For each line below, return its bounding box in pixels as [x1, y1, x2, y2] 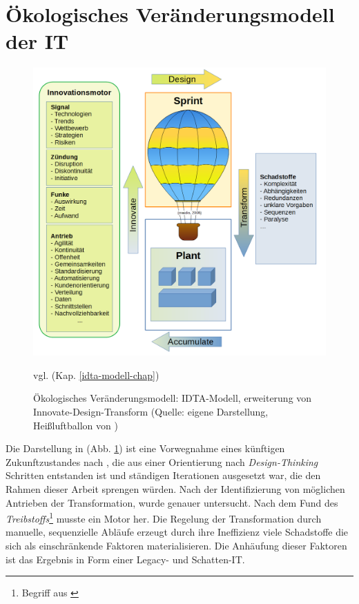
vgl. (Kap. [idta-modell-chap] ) [33, 367, 159, 382]
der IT [6, 27, 69, 55]
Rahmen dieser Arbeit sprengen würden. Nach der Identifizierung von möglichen [6, 482, 345, 496]
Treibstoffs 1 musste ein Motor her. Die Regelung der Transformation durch [6, 509, 322, 525]
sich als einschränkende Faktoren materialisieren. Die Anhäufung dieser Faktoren [6, 538, 347, 553]
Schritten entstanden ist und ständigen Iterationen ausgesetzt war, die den [6, 468, 321, 483]
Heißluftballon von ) [33, 418, 118, 432]
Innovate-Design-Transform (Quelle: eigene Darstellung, [33, 405, 269, 419]
